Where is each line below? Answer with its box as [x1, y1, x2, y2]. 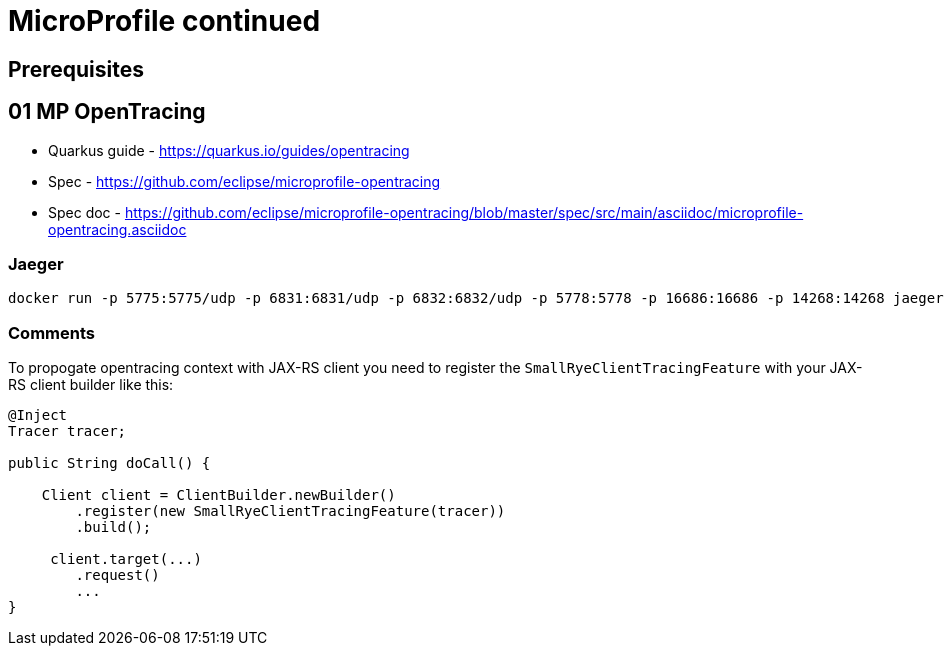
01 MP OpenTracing [8, 99, 206, 125]
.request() [75, 567, 160, 584]
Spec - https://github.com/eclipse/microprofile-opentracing [48, 172, 441, 190]
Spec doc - [48, 203, 121, 221]
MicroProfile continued [8, 4, 321, 38]
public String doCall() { [8, 455, 211, 472]
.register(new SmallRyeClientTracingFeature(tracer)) [75, 503, 506, 520]
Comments [8, 322, 95, 343]
